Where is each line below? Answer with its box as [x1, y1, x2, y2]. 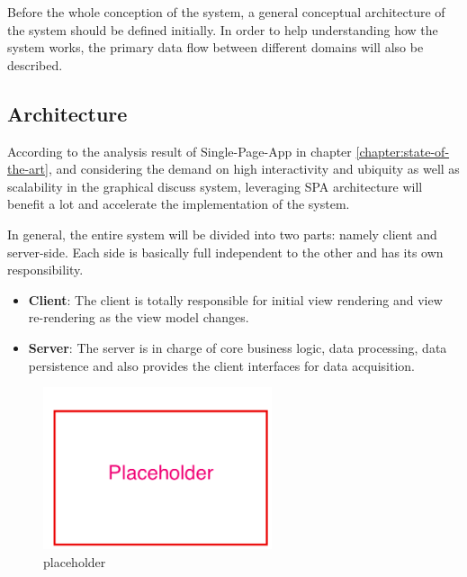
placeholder [43, 553, 106, 572]
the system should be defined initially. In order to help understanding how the [7, 20, 438, 39]
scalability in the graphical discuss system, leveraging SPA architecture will [7, 176, 423, 195]
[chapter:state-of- [355, 141, 450, 160]
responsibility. [7, 260, 84, 279]
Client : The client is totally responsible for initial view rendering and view [28, 290, 443, 309]
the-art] [7, 159, 49, 178]
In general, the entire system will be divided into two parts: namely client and [7, 224, 437, 243]
